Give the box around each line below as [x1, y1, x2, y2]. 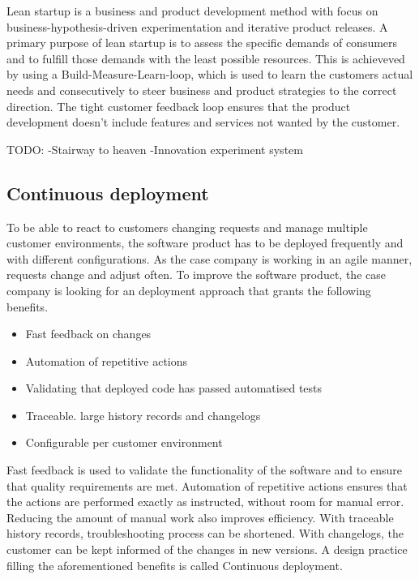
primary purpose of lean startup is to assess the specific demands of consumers [6, 34, 398, 51]
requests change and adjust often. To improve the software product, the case [6, 266, 386, 283]
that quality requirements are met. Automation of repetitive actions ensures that [6, 477, 408, 494]
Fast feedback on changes [25, 325, 152, 342]
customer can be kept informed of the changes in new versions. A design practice [6, 541, 408, 558]
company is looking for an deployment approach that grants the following [6, 281, 371, 298]
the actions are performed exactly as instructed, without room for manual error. [6, 493, 404, 510]
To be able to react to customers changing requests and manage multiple [6, 218, 368, 235]
